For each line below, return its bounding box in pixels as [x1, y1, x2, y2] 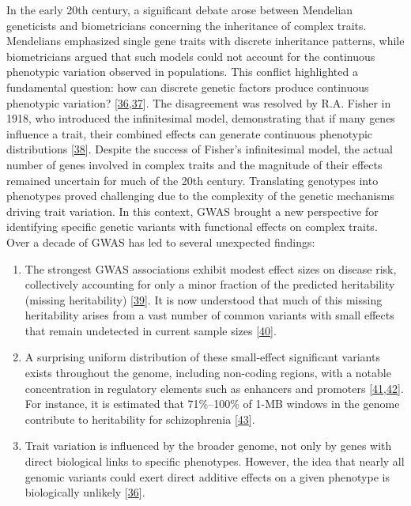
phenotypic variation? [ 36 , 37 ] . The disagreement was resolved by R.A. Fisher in [6, 94, 391, 111]
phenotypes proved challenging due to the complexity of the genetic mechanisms [6, 187, 395, 204]
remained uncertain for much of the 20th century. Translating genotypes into [6, 172, 379, 188]
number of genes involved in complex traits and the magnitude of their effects [6, 156, 383, 172]
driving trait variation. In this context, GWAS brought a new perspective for [6, 202, 379, 219]
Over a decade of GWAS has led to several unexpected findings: [6, 233, 315, 250]
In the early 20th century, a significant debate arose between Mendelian [6, 2, 353, 17]
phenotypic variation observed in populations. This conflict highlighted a [6, 63, 358, 80]
